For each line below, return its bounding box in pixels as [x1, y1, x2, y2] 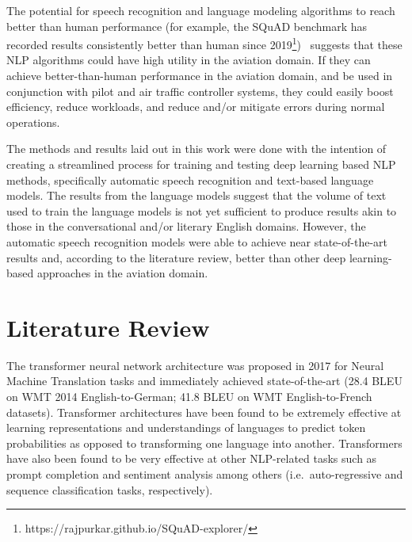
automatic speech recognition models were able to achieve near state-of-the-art [6, 233, 387, 250]
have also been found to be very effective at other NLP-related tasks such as [6, 450, 377, 467]
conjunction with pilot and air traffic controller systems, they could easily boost [6, 82, 394, 99]
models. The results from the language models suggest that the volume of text [6, 187, 387, 204]
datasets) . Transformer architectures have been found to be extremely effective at [6, 403, 402, 420]
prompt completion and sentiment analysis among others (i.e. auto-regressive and [6, 466, 403, 483]
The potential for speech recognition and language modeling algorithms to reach [6, 2, 395, 18]
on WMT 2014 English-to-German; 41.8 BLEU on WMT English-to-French [6, 388, 372, 405]
